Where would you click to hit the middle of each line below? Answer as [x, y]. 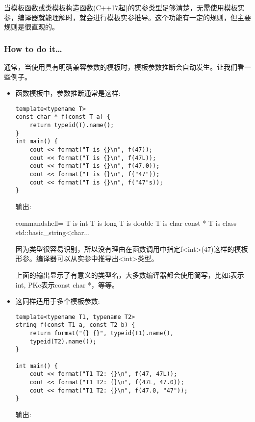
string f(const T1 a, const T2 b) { [75, 325]
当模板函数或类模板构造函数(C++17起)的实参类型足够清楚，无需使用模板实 [124, 7]
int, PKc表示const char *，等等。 [67, 284]
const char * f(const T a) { [63, 117]
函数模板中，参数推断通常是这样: [68, 93]
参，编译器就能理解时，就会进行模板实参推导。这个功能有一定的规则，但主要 [127, 17]
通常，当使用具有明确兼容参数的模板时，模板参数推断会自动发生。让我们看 [124, 67]
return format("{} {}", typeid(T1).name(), [102, 333]
